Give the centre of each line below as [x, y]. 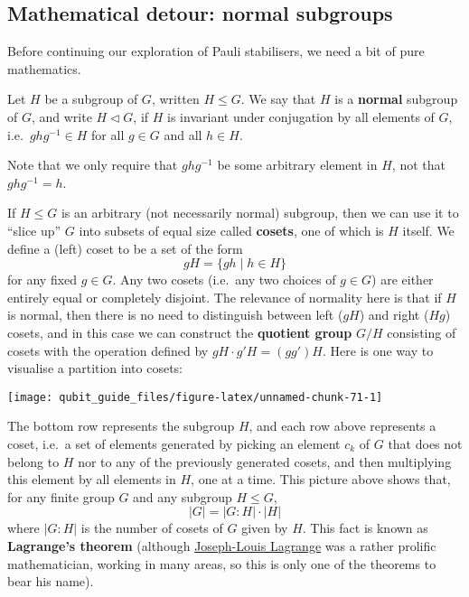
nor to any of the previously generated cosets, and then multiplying [265, 461]
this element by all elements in [92, 479]
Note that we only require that [93, 165]
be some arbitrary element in [297, 165]
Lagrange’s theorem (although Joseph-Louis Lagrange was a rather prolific [222, 545]
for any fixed [42, 280]
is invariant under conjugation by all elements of [301, 116]
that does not [425, 443]
